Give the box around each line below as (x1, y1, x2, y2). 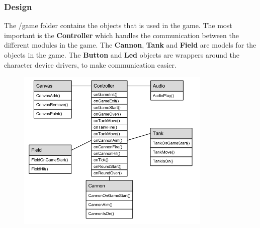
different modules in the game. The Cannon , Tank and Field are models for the (4, 40, 256, 50)
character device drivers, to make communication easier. (4, 59, 177, 70)
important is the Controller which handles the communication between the (4, 30, 239, 40)
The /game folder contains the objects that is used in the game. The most (4, 20, 232, 31)
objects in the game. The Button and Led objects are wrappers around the (4, 50, 239, 60)
